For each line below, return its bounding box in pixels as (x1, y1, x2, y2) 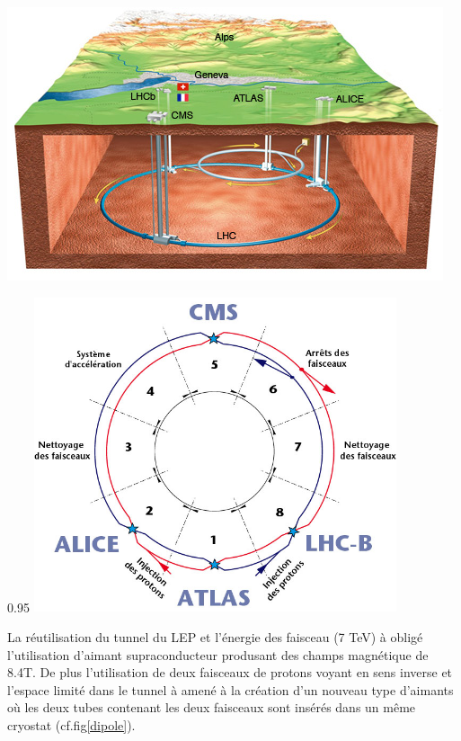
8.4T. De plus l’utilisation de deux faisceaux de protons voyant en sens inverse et (7, 663, 453, 682)
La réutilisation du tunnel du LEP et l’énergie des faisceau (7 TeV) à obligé (7, 628, 423, 647)
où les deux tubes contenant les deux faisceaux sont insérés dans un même (7, 698, 416, 717)
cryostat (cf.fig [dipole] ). (7, 716, 136, 735)
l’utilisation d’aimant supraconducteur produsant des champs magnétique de (7, 645, 429, 664)
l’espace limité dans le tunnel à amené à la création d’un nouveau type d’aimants (7, 680, 454, 699)
